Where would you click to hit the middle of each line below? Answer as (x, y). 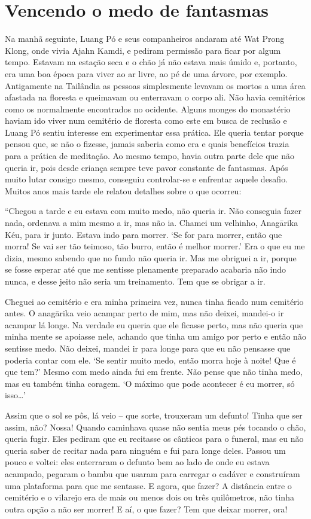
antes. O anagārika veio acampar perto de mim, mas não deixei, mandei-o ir (144, 313)
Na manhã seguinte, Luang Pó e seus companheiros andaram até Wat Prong (145, 39)
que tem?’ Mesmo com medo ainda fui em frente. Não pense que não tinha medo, (154, 372)
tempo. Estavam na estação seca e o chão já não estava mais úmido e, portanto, (151, 62)
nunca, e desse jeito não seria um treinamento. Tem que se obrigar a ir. (135, 281)
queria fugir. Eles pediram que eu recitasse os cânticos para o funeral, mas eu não (154, 439)
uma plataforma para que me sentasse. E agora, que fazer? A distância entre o (148, 485)
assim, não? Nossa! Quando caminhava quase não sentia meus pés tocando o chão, (155, 427)
